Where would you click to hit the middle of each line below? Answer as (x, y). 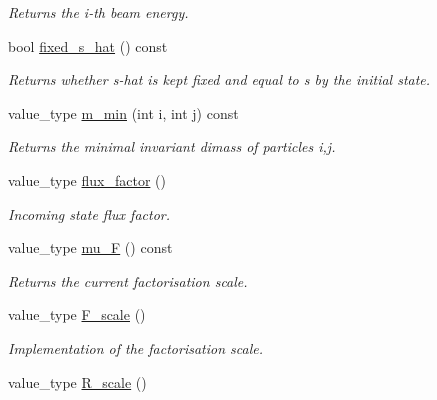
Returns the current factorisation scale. (128, 280)
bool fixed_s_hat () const (88, 45)
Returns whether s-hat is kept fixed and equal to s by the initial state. (219, 79)
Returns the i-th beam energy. (98, 12)
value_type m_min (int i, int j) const (123, 112)
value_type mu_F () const (90, 247)
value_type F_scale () (77, 314)
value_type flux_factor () (87, 179)
